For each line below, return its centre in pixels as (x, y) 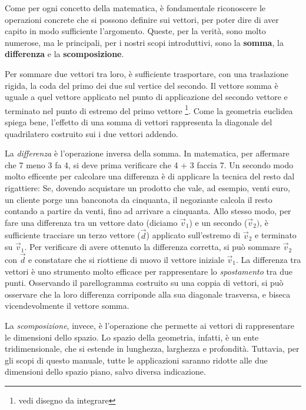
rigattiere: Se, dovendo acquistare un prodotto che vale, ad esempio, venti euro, (147, 187)
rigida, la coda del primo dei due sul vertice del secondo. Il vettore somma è (142, 85)
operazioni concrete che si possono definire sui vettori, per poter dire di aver (142, 19)
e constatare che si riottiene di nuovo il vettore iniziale (126, 259)
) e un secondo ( (218, 222)
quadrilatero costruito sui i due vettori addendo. (92, 133)
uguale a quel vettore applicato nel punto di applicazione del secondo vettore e (146, 97)
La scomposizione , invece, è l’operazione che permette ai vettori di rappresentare (150, 325)
